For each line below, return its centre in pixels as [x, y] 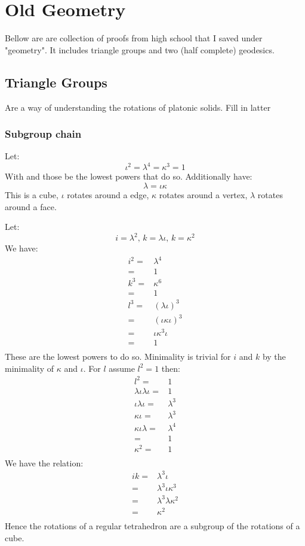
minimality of [30, 368]
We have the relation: [44, 462]
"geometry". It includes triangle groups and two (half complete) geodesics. [140, 49]
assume [122, 368]
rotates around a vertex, [203, 195]
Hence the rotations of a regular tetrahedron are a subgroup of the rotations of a [152, 526]
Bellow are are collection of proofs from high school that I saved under [134, 38]
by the [274, 357]
